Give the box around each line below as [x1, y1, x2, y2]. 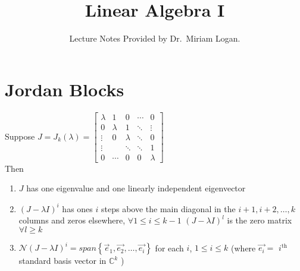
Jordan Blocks [5, 77, 124, 101]
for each [155, 241, 184, 254]
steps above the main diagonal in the [101, 202, 236, 215]
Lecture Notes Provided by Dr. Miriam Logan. [69, 32, 240, 45]
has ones [62, 202, 93, 215]
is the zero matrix [227, 214, 292, 226]
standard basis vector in [18, 254, 107, 267]
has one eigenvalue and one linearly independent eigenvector [26, 182, 246, 194]
